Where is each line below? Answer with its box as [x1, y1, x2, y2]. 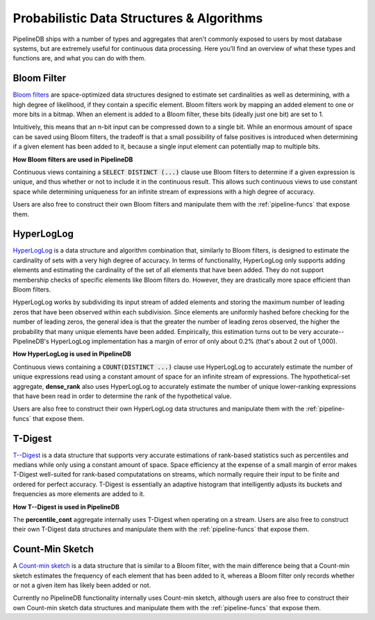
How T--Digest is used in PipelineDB [12, 502, 120, 511]
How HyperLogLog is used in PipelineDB [12, 350, 132, 358]
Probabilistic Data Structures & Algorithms [12, 10, 263, 26]
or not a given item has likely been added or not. [12, 581, 151, 589]
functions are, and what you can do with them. [12, 54, 146, 63]
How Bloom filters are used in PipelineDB [12, 155, 133, 164]
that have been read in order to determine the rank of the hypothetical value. [12, 392, 232, 400]
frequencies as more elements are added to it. [12, 490, 145, 498]
